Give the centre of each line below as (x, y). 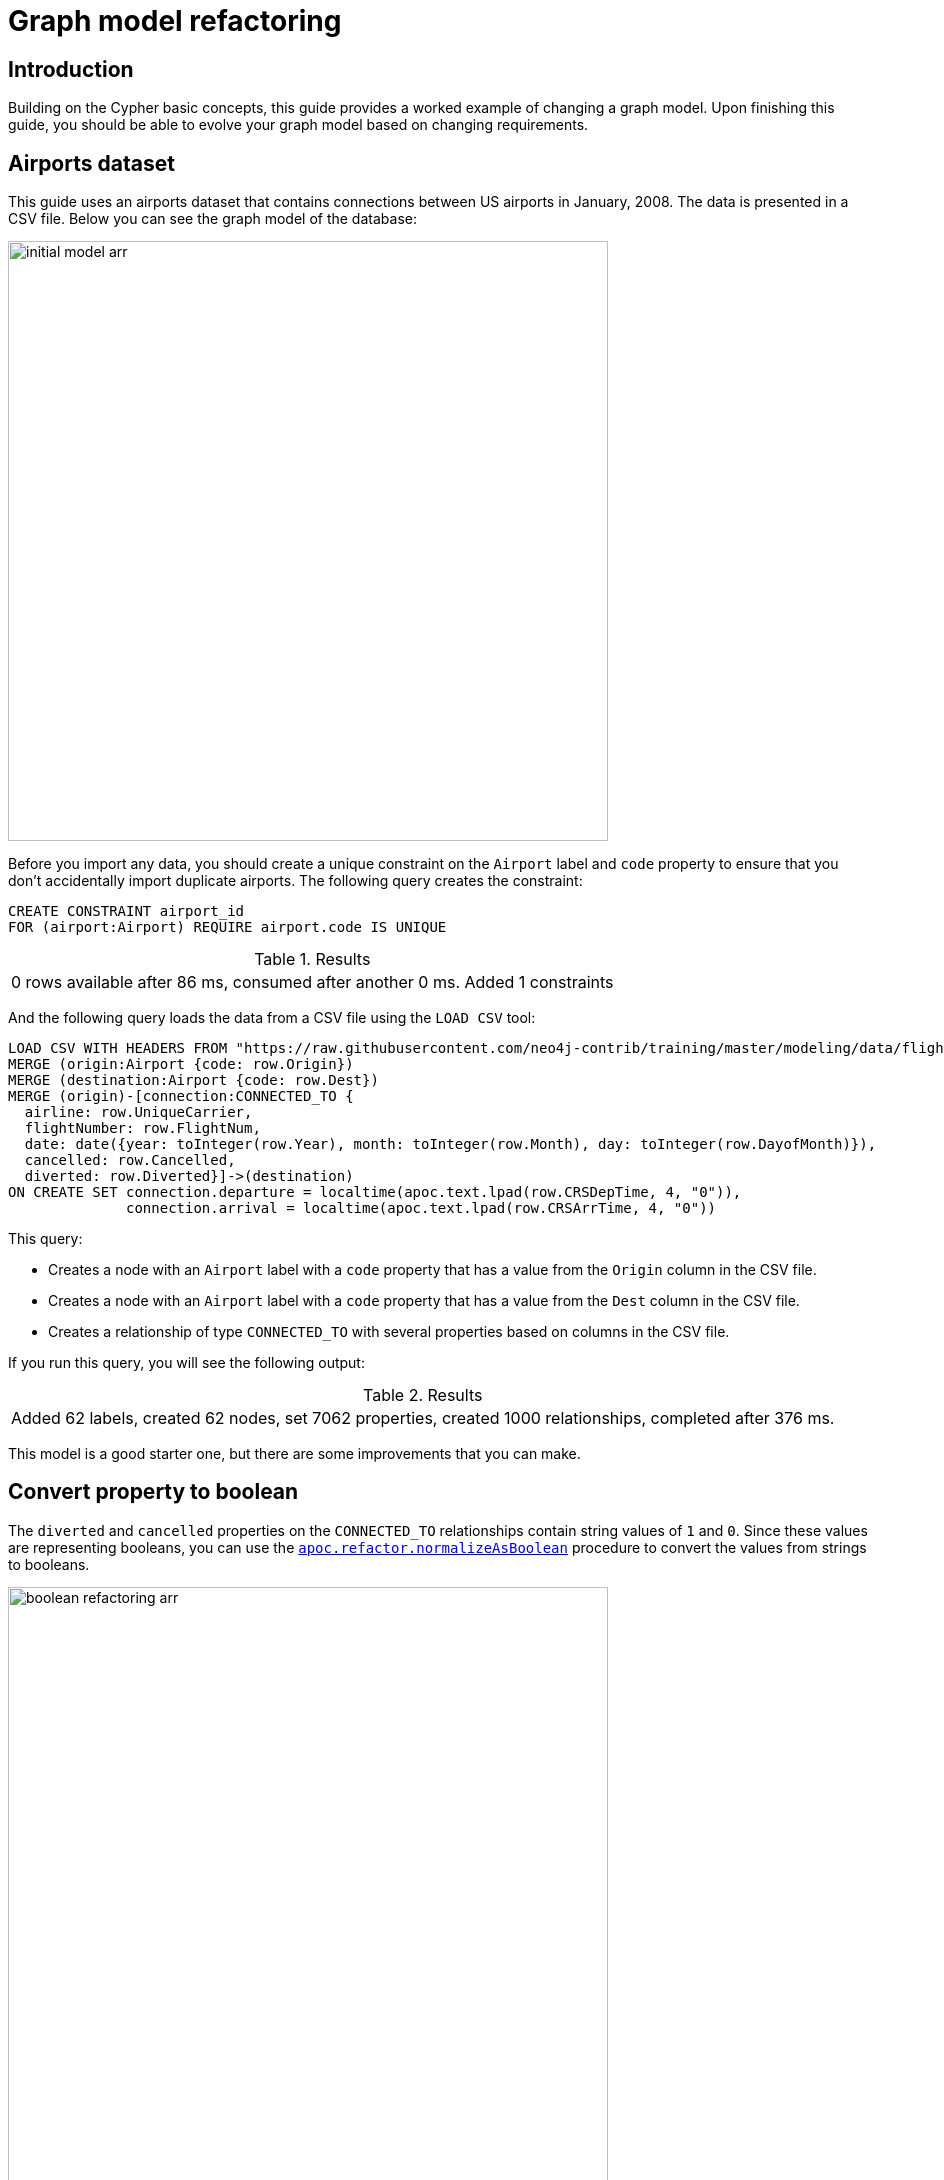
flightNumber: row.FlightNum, (142, 1128)
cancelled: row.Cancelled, (130, 1160)
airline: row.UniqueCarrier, (138, 1112)
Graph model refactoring (175, 21)
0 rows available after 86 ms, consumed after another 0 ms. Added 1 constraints (312, 982)
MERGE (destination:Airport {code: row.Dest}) (193, 1080)
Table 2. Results (423, 1395)
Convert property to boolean (153, 1492)
